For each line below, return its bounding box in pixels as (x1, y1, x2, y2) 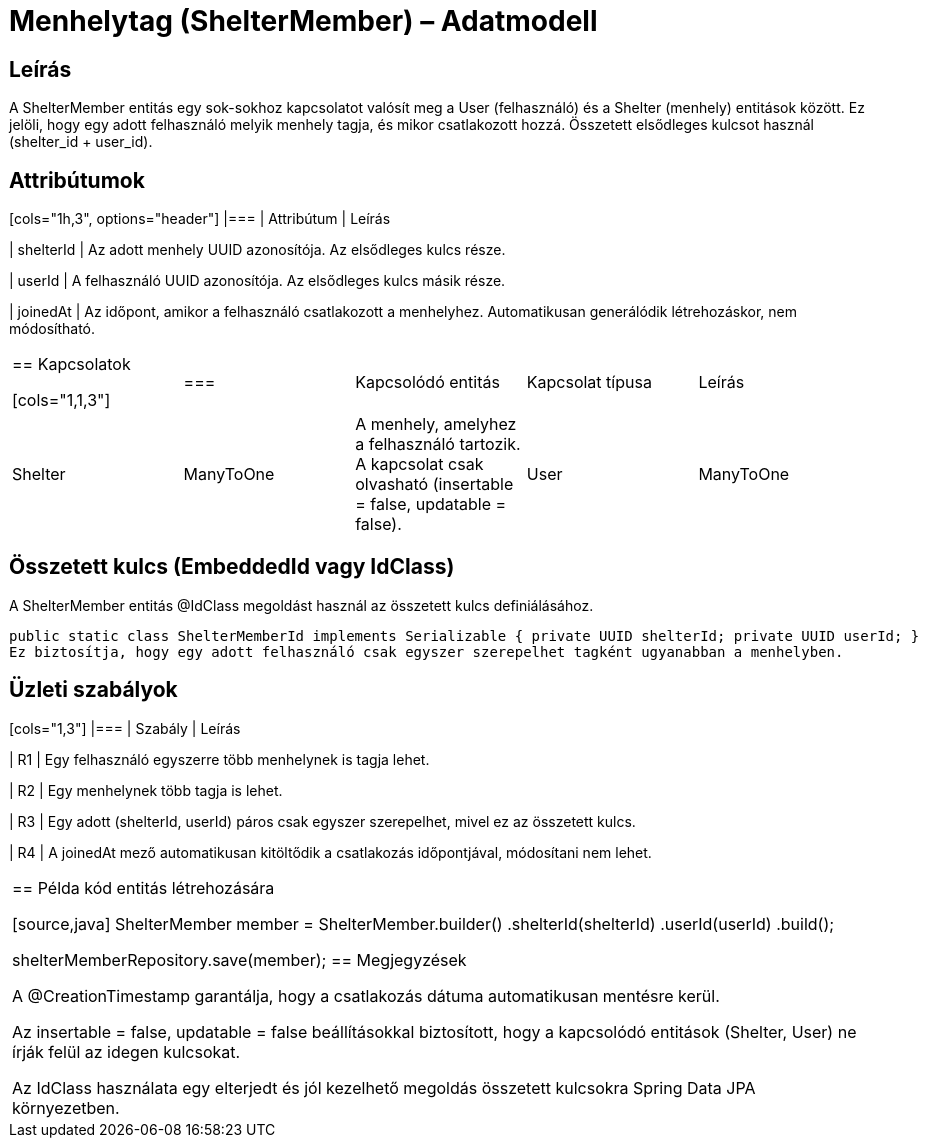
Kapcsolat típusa (526, 372, 652, 393)
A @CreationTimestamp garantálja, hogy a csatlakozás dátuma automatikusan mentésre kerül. (12, 985, 720, 1006)
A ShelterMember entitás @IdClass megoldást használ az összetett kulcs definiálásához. (9, 596, 594, 614)
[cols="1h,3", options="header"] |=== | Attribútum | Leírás (9, 210, 391, 228)
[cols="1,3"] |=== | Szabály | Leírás (9, 719, 241, 737)
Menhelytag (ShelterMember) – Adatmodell (9, 4, 598, 38)
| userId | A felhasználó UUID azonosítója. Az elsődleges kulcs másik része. (9, 272, 506, 290)
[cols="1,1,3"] (12, 390, 111, 411)
